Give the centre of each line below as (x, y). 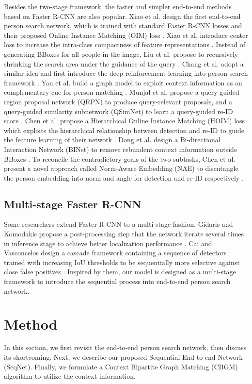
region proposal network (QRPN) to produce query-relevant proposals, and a (118, 101)
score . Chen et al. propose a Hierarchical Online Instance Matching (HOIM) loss (125, 121)
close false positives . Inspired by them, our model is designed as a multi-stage (120, 272)
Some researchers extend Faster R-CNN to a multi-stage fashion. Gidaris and (118, 224)
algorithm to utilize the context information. (70, 376)
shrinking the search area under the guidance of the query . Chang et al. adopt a (124, 63)
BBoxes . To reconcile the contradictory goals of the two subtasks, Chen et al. (120, 159)
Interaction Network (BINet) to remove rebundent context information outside (121, 149)
